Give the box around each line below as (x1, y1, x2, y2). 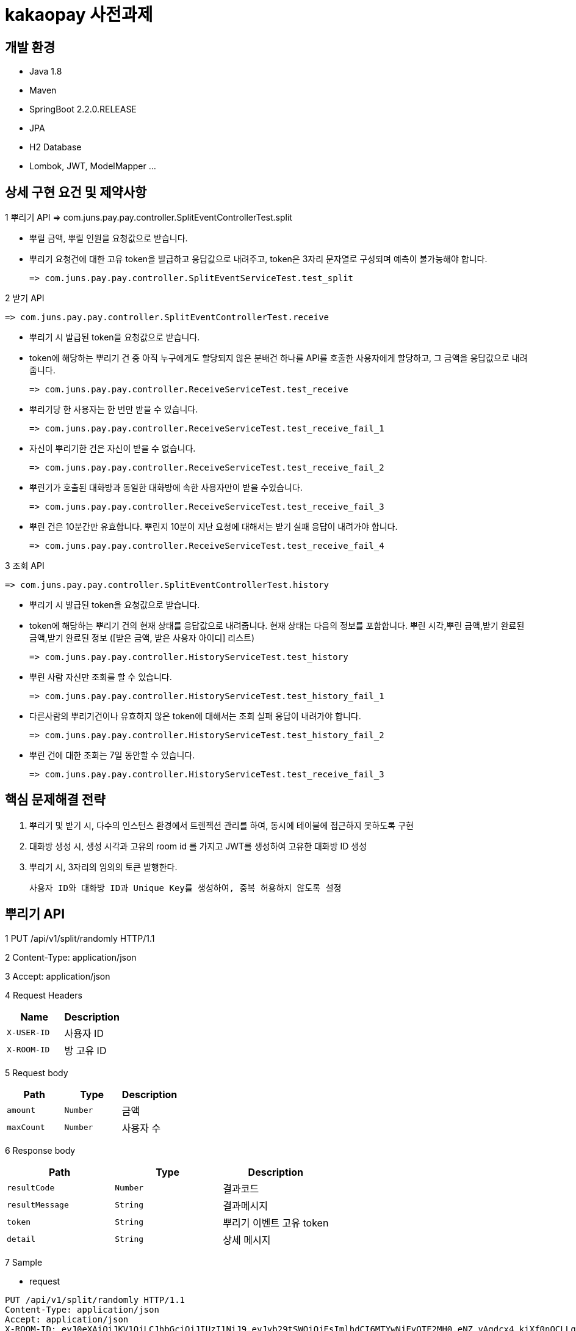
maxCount (7, 1123, 45, 1132)
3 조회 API (5, 560, 45, 571)
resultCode (7, 1183, 55, 1193)
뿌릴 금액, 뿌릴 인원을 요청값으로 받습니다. (29, 233, 188, 244)
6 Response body (5, 1145, 76, 1156)
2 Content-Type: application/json (5, 952, 137, 963)
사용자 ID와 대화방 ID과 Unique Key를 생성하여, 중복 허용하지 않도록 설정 (29, 882, 342, 893)
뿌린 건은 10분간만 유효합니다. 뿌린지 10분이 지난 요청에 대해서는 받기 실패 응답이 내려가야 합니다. (29, 521, 398, 532)
